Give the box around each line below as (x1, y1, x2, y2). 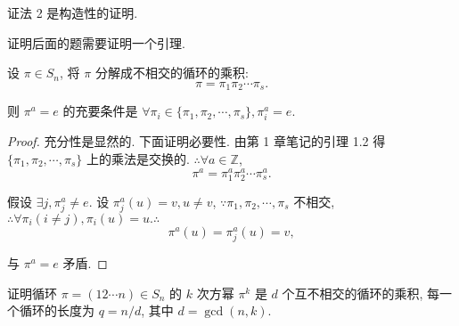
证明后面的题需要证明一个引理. (7, 33, 185, 52)
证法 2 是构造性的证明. (7, 4, 138, 21)
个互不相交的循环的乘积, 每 (282, 283, 440, 302)
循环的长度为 (19, 301, 94, 320)
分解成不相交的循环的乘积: (94, 63, 249, 82)
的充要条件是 (62, 102, 138, 120)
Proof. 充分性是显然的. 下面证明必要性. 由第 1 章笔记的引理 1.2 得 (7, 132, 386, 151)
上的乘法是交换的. (86, 149, 190, 167)
